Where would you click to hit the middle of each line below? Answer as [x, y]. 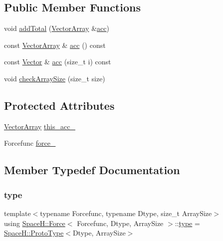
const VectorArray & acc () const [55, 45]
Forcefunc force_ [30, 143]
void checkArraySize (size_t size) [55, 78]
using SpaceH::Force [35, 223]
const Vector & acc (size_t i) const [58, 62]
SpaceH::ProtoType [34, 233]
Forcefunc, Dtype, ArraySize [120, 223]
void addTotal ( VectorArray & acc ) [57, 28]
